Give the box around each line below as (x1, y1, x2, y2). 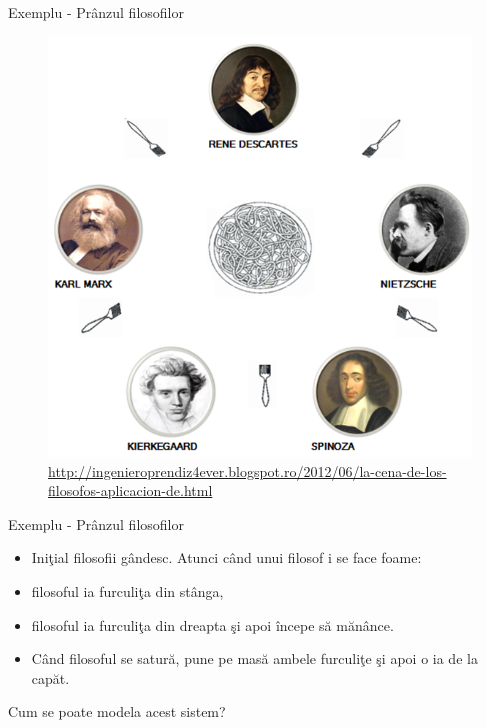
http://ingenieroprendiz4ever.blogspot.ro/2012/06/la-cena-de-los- (48, 460, 447, 481)
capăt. (31, 667, 70, 688)
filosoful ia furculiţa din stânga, (31, 580, 224, 601)
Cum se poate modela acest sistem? (8, 701, 226, 722)
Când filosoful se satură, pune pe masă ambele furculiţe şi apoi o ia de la (31, 648, 478, 669)
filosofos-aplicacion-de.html (48, 480, 213, 501)
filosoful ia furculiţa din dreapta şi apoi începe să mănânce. (31, 614, 394, 635)
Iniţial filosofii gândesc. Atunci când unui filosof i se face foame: (31, 547, 422, 568)
